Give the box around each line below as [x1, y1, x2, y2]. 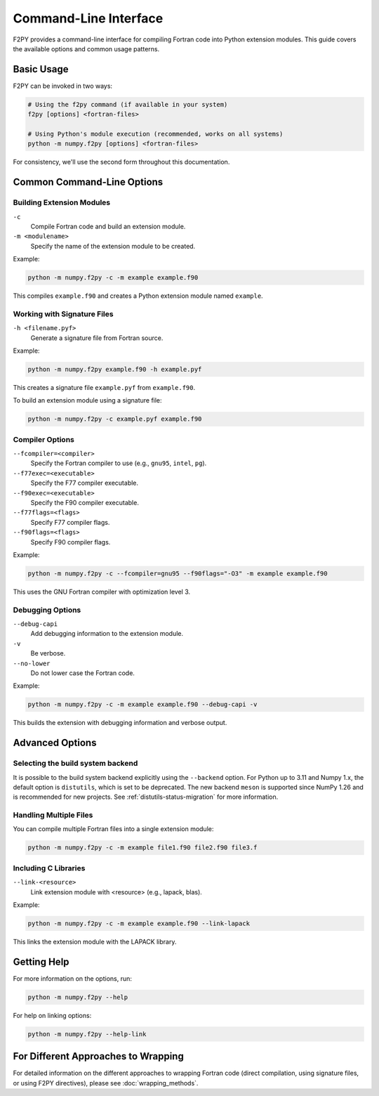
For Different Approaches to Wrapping [13, 1050, 184, 1062]
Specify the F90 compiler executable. [30, 499, 140, 507]
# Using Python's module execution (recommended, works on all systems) [27, 130, 284, 138]
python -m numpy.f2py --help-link [27, 1030, 147, 1038]
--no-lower [13, 659, 51, 667]
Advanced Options [13, 737, 97, 749]
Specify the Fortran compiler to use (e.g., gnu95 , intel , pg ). [30, 459, 207, 467]
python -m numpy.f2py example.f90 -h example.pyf [27, 365, 202, 373]
